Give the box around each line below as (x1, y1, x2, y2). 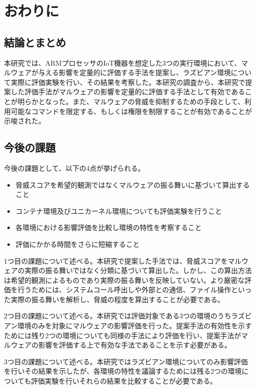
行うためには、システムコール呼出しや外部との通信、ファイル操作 (17, 284, 231, 295)
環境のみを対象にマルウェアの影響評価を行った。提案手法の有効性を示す (17, 320, 252, 331)
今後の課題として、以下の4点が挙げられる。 (4, 162, 145, 173)
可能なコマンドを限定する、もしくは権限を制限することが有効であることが (10, 106, 252, 116)
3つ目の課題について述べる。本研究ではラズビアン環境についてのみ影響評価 (4, 356, 248, 366)
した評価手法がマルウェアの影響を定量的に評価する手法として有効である (10, 86, 245, 97)
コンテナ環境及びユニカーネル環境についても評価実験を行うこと (15, 205, 222, 216)
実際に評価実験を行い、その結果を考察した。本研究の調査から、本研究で (10, 77, 245, 87)
